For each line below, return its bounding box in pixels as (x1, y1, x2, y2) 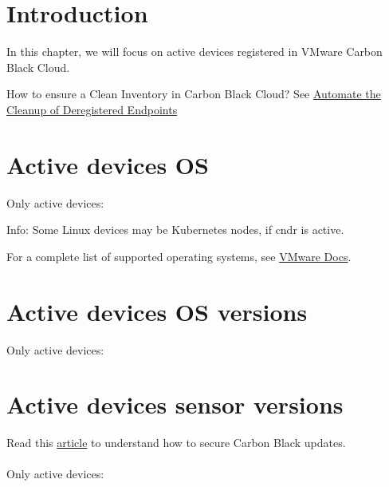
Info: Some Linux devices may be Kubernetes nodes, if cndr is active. (6, 221, 344, 238)
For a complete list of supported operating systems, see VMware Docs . (6, 247, 352, 264)
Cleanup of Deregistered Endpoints (6, 101, 178, 117)
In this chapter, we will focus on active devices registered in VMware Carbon (6, 43, 383, 60)
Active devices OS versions (6, 295, 308, 327)
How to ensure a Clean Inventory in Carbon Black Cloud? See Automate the (6, 85, 381, 102)
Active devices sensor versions (6, 388, 344, 421)
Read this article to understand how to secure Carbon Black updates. (6, 434, 346, 451)
